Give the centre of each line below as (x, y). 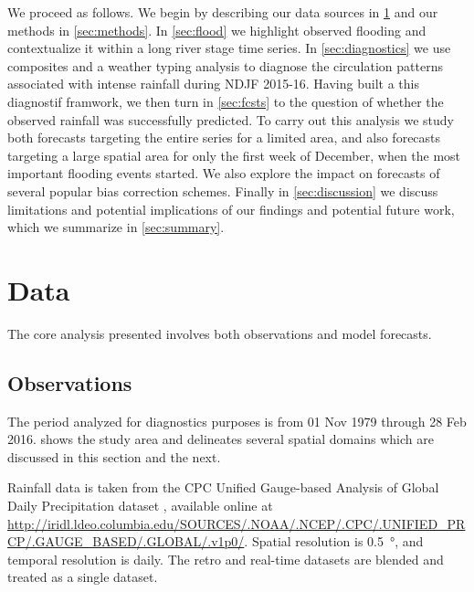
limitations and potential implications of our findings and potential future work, (231, 209)
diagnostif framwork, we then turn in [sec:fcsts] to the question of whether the (226, 101)
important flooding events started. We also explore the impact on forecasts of (224, 173)
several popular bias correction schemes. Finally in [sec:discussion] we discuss (223, 190)
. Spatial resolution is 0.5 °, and (334, 541)
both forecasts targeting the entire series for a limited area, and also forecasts (224, 137)
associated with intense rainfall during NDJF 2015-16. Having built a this (213, 84)
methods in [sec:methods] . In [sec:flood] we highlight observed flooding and (217, 30)
